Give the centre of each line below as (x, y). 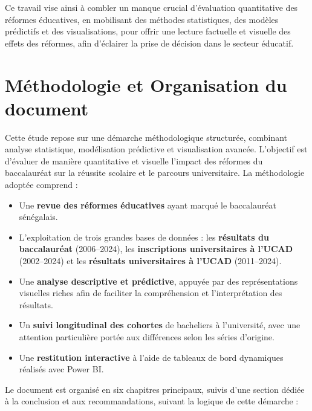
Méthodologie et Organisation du (146, 84)
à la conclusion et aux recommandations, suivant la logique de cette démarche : (152, 401)
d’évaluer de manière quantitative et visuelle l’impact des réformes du (134, 160)
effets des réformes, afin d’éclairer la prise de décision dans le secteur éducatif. (149, 43)
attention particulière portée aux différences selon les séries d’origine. (147, 337)
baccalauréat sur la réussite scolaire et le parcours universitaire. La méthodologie (155, 173)
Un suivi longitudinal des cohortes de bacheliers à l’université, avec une (160, 325)
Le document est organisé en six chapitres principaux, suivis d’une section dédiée (155, 389)
